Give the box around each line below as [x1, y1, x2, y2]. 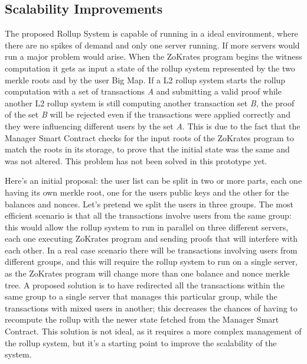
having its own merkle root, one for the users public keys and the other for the [5, 186, 289, 198]
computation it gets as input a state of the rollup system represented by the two [5, 61, 295, 74]
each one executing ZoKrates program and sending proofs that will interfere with [5, 232, 298, 245]
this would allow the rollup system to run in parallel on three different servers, [5, 220, 289, 233]
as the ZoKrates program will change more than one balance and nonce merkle [5, 267, 290, 279]
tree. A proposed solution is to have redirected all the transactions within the [5, 278, 285, 291]
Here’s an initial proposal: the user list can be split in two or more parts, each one [5, 174, 302, 187]
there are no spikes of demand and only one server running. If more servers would [5, 38, 300, 51]
